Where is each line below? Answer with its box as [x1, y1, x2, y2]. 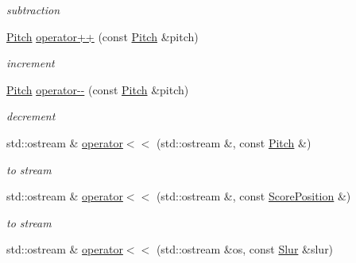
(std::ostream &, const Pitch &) [156, 134, 311, 151]
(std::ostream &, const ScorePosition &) [156, 188, 351, 204]
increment [6, 55, 55, 71]
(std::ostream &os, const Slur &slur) [156, 241, 334, 257]
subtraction [6, 2, 60, 17]
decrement [6, 108, 56, 124]
